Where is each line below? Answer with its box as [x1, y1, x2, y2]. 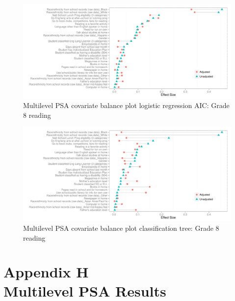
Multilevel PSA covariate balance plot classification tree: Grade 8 [23, 223, 219, 233]
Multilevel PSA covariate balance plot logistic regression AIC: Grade [23, 100, 230, 110]
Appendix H [3, 261, 89, 281]
